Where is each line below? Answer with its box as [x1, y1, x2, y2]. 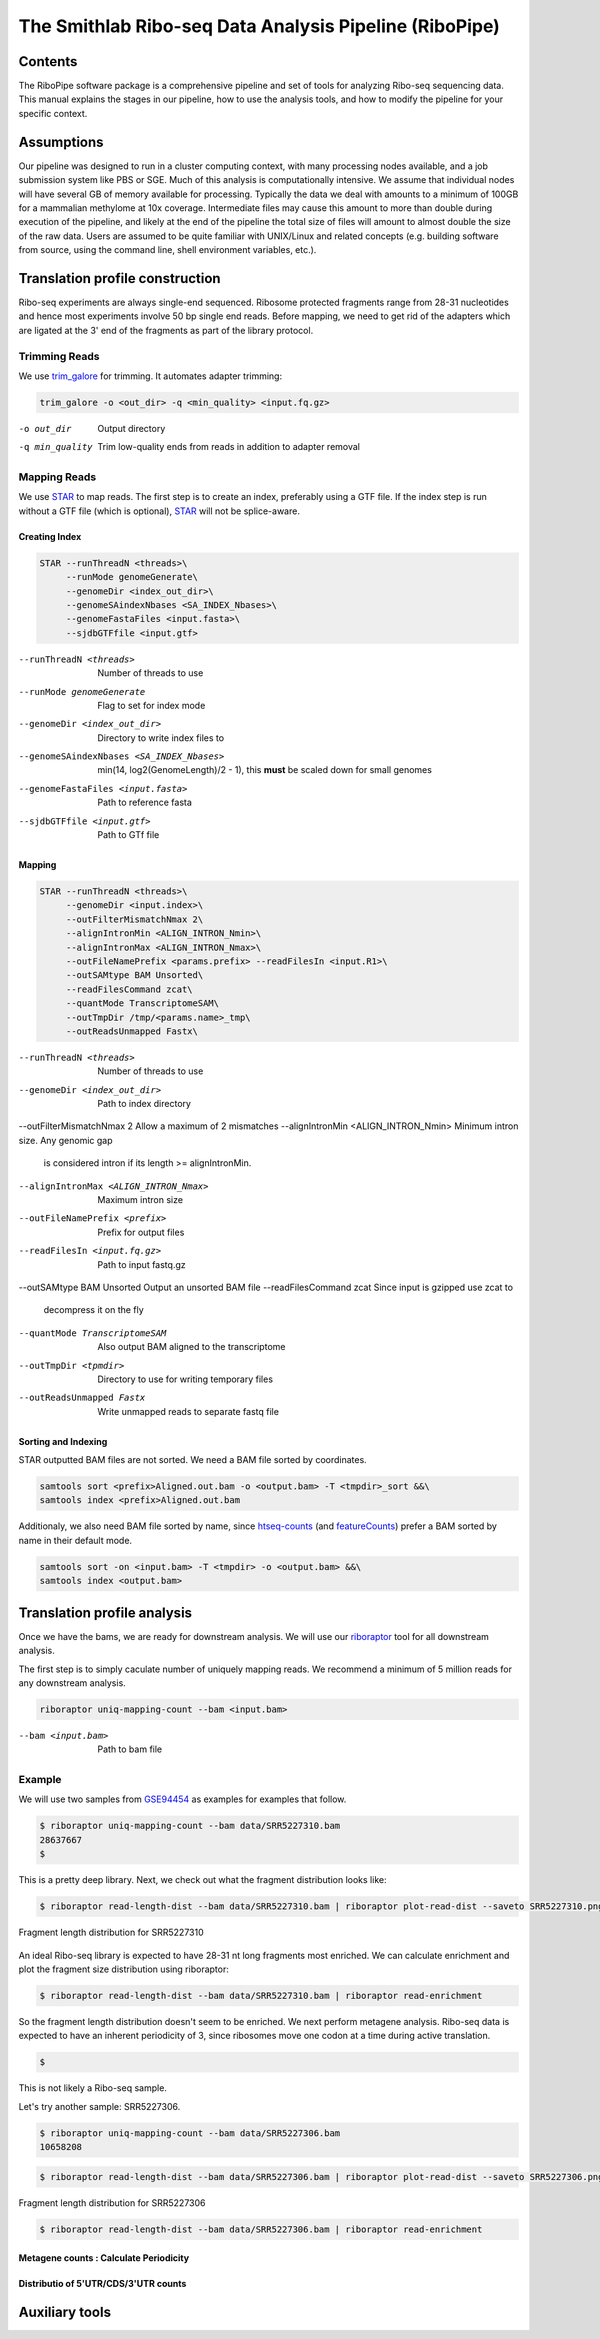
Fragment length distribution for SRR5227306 [18, 2196, 206, 2209]
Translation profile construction [18, 270, 221, 287]
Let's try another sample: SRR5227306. [18, 2100, 181, 2112]
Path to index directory [97, 1098, 192, 1110]
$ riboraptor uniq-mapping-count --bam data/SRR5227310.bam [39, 1820, 341, 1832]
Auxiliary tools [18, 2303, 112, 2320]
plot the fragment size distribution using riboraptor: [18, 1963, 229, 1975]
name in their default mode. [18, 1534, 133, 1546]
